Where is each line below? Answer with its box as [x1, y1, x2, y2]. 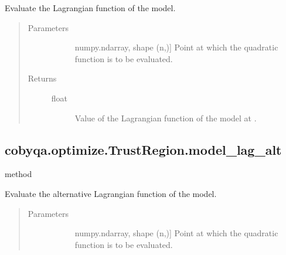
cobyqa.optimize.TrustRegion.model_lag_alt [5, 140, 282, 158]
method [5, 168, 32, 180]
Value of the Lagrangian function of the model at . [74, 111, 257, 124]
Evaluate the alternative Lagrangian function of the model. [5, 187, 217, 199]
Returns [28, 72, 57, 84]
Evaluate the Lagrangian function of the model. [5, 2, 176, 13]
